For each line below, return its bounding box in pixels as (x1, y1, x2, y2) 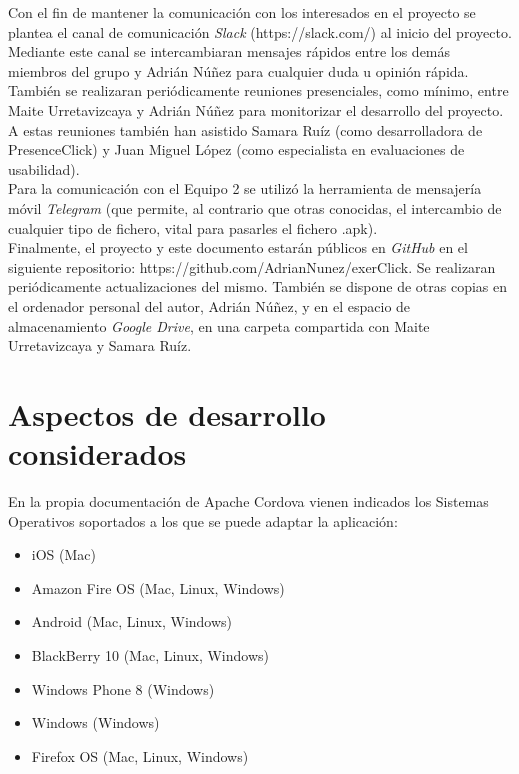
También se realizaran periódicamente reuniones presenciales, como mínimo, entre (8, 80, 509, 101)
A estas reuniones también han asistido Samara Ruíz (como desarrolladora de (8, 119, 483, 140)
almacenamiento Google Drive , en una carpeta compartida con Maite (8, 315, 430, 336)
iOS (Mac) (31, 544, 96, 565)
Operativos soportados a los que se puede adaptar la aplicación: (8, 510, 398, 531)
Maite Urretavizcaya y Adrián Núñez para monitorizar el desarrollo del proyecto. (8, 99, 504, 120)
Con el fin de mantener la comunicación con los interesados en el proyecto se (8, 2, 476, 22)
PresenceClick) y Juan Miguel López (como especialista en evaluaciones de (8, 139, 465, 160)
